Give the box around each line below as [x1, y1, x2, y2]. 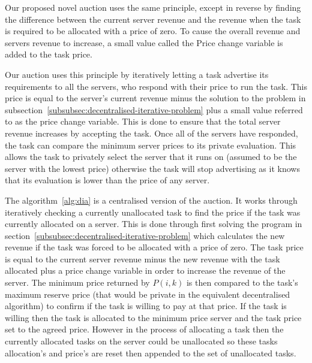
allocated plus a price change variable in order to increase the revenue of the [5, 264, 286, 277]
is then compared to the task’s [186, 276, 298, 289]
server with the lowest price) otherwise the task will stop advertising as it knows [5, 162, 300, 174]
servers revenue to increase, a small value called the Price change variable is [5, 36, 283, 49]
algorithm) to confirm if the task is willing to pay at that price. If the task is [5, 300, 287, 312]
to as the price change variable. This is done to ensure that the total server [5, 115, 281, 128]
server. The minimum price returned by [5, 276, 150, 289]
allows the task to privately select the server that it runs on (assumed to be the [5, 150, 297, 163]
